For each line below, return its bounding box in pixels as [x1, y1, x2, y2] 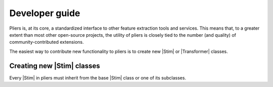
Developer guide [9, 8, 80, 19]
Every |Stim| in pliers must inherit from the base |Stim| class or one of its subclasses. [9, 74, 187, 80]
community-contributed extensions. [9, 39, 84, 45]
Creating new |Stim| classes [9, 61, 101, 70]
